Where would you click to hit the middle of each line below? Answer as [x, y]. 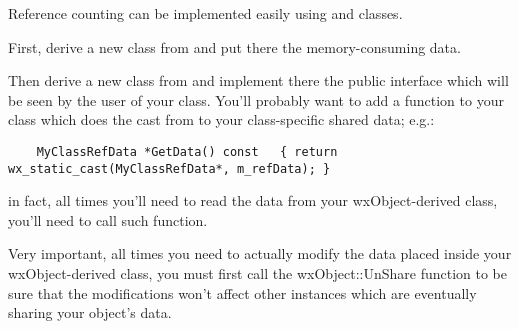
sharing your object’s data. [90, 312]
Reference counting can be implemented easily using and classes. [205, 13]
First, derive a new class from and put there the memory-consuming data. [234, 46]
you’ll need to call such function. [108, 219]
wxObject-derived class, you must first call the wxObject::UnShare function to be [257, 273]
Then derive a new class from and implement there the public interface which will [258, 80]
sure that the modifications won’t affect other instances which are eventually [242, 292]
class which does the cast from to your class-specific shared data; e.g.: [221, 119]
